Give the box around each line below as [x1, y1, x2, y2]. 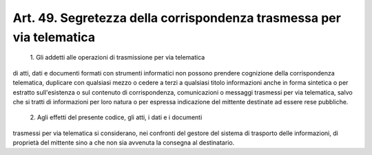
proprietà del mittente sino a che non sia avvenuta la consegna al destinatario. [12, 139, 235, 147]
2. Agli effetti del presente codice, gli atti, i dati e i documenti [30, 113, 203, 121]
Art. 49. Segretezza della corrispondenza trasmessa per [12, 10, 341, 25]
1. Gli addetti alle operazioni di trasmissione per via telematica [30, 53, 205, 62]
